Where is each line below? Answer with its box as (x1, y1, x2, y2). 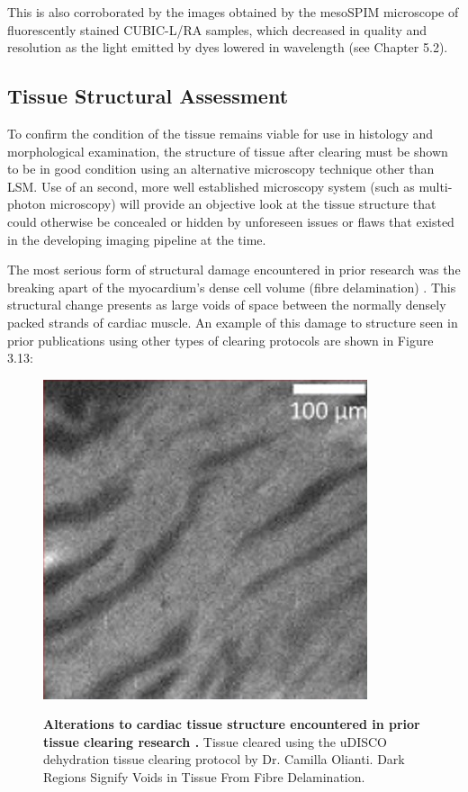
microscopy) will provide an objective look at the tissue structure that (49, 194, 436, 213)
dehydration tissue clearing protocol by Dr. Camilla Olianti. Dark (43, 750, 405, 769)
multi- (418, 176, 453, 195)
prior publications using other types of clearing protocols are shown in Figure (7, 330, 434, 349)
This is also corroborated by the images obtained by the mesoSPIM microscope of (7, 3, 459, 21)
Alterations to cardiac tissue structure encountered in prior (43, 715, 420, 733)
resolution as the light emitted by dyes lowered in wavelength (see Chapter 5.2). (7, 38, 448, 57)
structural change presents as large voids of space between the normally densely (7, 295, 446, 314)
